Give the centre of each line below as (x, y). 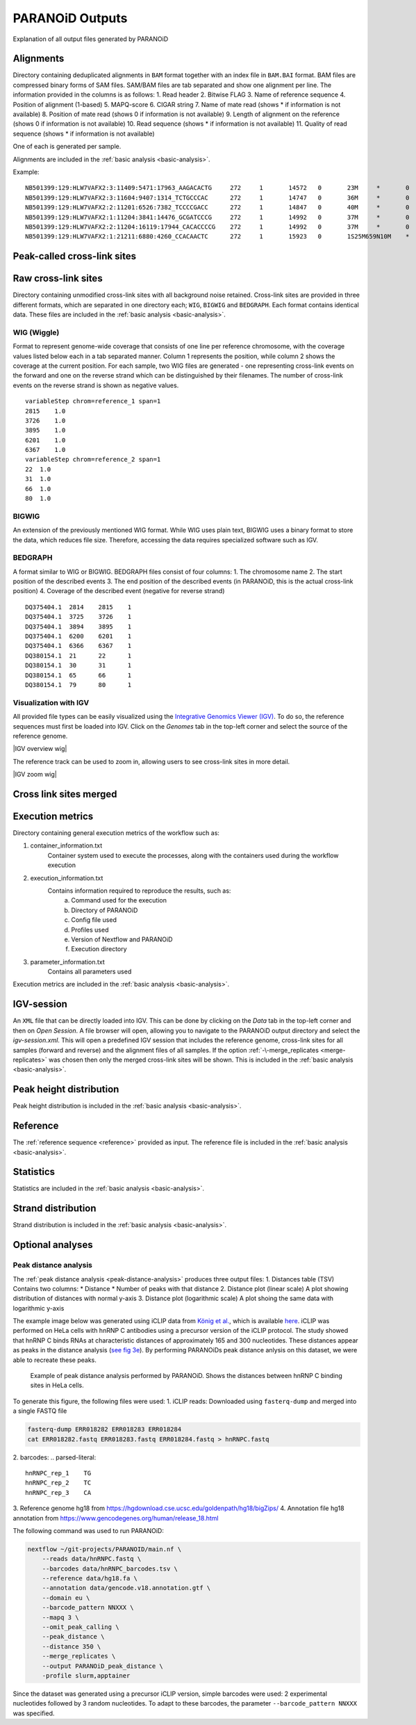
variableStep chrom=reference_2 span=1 (93, 460)
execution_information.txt (67, 878)
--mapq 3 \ (60, 1617)
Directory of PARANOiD (105, 910)
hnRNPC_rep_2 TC (58, 1483)
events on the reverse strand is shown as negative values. (96, 385)
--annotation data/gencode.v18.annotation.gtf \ (126, 1588)
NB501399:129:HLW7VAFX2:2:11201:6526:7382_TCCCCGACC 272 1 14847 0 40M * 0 (217, 208)
